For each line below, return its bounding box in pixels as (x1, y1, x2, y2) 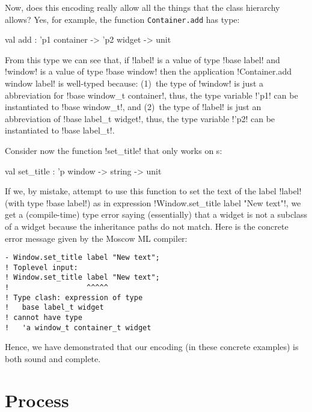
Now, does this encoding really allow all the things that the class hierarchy (5, 1, 280, 13)
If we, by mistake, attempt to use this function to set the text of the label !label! (5, 185, 302, 197)
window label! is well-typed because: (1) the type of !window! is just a (5, 77, 264, 90)
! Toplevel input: (5, 263, 78, 272)
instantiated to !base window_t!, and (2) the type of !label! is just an (5, 100, 262, 113)
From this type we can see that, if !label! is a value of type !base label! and (5, 53, 280, 66)
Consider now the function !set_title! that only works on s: (5, 144, 222, 156)
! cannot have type (5, 313, 82, 322)
